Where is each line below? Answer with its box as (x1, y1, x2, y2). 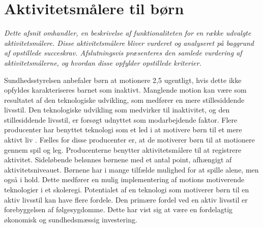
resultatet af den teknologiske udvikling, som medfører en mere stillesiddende (4, 94, 245, 105)
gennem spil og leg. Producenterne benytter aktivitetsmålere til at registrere (4, 144, 242, 155)
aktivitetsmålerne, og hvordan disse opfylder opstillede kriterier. (4, 57, 201, 68)
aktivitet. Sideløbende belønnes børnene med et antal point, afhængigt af (4, 154, 232, 165)
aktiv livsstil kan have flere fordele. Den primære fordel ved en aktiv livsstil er (4, 194, 248, 205)
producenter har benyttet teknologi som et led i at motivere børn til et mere (4, 124, 242, 135)
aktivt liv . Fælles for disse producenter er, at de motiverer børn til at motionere (4, 134, 255, 145)
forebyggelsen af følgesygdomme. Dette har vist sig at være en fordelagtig (4, 204, 233, 215)
